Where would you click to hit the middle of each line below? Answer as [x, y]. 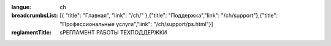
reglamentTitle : [32, 33]
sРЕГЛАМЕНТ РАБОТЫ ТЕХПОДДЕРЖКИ [113, 33]
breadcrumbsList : [35, 16]
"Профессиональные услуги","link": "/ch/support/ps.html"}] [137, 24]
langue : [21, 7]
